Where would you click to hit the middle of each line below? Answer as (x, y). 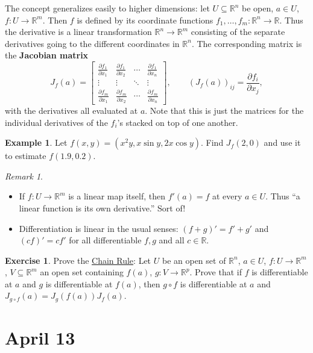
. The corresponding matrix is (247, 43)
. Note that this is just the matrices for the (224, 110)
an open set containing (82, 272)
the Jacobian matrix (47, 55)
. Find (212, 142)
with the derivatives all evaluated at (71, 110)
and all (172, 240)
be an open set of (194, 260)
